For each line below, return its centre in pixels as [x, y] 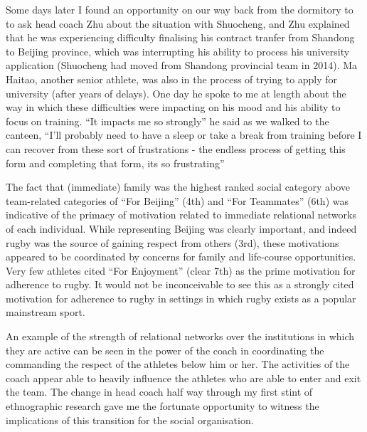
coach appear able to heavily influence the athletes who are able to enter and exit [183, 378]
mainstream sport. [46, 312]
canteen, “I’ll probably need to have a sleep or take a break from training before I [184, 135]
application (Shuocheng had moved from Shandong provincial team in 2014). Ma [182, 65]
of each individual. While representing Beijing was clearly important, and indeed [181, 228]
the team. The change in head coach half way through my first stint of [159, 392]
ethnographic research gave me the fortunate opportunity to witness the [163, 406]
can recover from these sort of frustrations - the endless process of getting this [176, 148]
